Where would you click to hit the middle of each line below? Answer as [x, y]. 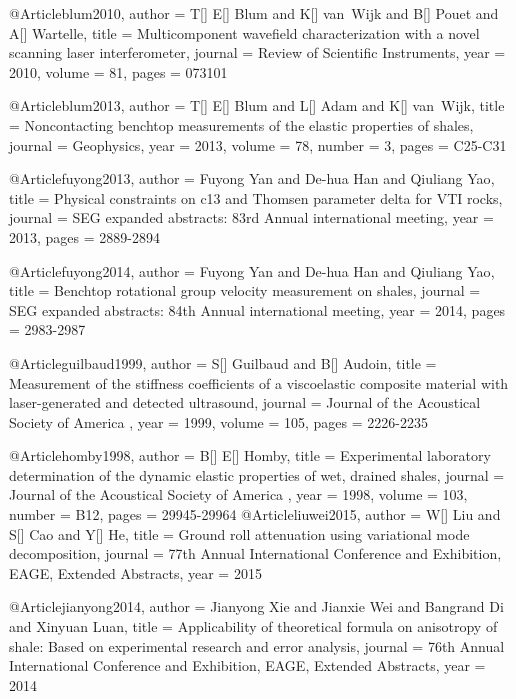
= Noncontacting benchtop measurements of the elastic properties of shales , [241, 124]
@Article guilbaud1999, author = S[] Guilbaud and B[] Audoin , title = [223, 362]
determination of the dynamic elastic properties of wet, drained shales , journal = [257, 474]
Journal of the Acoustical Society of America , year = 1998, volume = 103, [238, 494]
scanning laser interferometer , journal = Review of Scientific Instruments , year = [257, 52]
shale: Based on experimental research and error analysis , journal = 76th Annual [257, 645]
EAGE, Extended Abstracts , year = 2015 [135, 572]
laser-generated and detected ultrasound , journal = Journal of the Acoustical [245, 402]
